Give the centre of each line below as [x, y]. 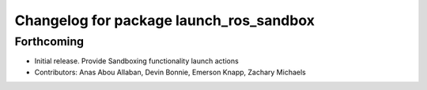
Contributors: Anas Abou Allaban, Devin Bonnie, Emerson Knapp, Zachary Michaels [170, 72]
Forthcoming [49, 41]
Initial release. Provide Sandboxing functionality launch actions [136, 61]
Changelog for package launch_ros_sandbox [165, 20]
